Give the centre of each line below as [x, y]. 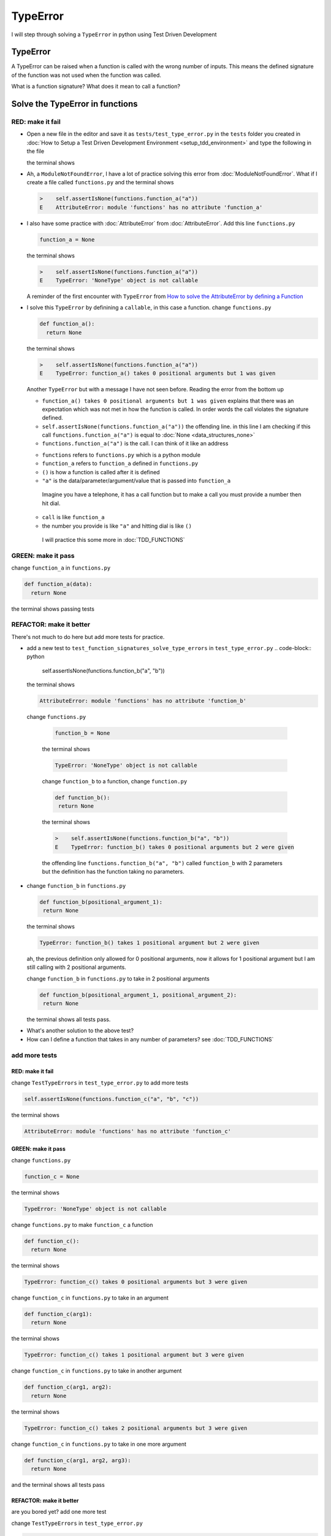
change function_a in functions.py [61, 568]
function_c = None [52, 1176]
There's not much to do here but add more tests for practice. [88, 637]
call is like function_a [73, 517]
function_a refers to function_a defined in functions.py [120, 463]
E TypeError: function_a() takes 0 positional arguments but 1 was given [158, 374]
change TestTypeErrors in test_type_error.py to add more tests [100, 1083]
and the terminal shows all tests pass [58, 1485]
